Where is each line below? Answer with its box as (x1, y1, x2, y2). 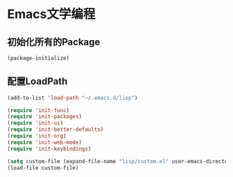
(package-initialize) (7, 55, 70, 62)
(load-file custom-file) (7, 164, 79, 171)
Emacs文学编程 (7, 6, 96, 22)
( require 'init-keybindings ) (7, 145, 92, 152)
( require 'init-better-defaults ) (7, 126, 104, 133)
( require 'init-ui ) (7, 120, 64, 127)
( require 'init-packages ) (7, 113, 82, 120)
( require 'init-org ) (7, 133, 67, 140)
